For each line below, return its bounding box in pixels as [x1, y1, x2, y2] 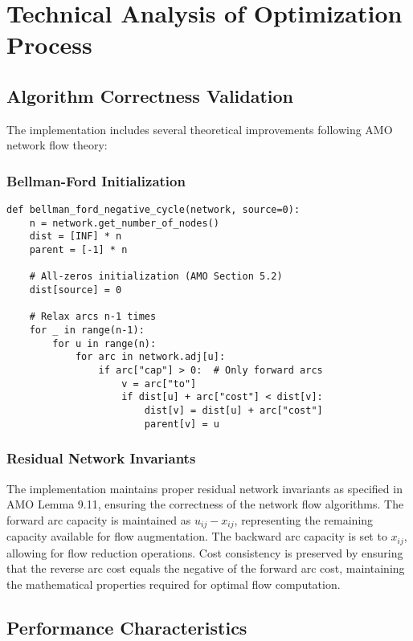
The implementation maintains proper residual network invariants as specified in [6, 480, 403, 496]
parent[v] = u [144, 418, 219, 430]
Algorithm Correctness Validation [6, 83, 294, 108]
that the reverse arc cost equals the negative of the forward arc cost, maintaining [6, 560, 405, 577]
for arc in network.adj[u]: [75, 351, 226, 363]
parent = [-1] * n [29, 244, 128, 256]
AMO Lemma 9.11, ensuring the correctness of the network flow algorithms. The [6, 496, 404, 512]
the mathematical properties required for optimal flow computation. [6, 575, 341, 592]
